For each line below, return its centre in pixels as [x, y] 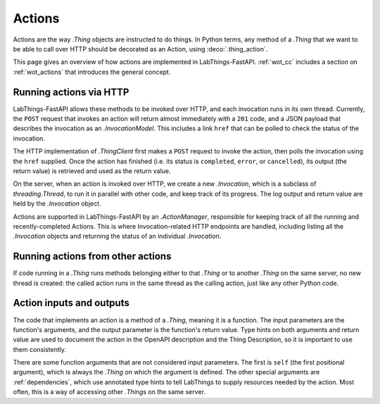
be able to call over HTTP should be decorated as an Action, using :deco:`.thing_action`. [140, 49]
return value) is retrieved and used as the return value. [92, 171]
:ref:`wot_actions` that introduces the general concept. [92, 72]
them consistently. [40, 349]
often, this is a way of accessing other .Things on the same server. [109, 392]
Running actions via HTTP [71, 92]
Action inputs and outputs [71, 303]
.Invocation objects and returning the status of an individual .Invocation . [117, 236]
